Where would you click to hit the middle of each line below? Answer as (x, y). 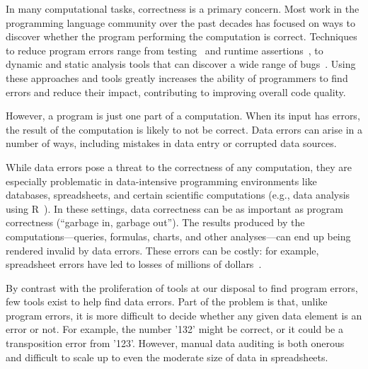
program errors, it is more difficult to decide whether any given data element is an (184, 315)
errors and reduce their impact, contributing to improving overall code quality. (176, 92)
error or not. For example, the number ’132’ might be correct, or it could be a (174, 329)
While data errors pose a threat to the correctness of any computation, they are (179, 166)
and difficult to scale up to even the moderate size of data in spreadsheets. (167, 357)
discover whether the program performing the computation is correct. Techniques (182, 36)
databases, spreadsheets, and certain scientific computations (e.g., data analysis (178, 195)
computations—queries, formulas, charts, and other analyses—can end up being (178, 236)
